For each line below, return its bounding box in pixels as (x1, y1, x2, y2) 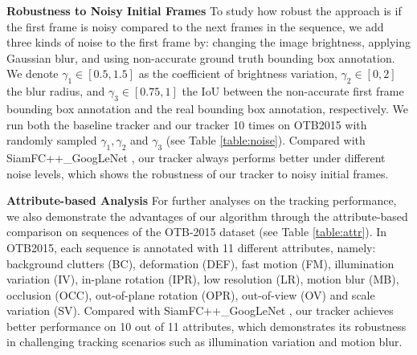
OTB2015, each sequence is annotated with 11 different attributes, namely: (6, 239, 376, 255)
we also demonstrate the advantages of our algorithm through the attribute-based (6, 207, 408, 224)
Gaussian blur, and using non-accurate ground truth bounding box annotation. (6, 49, 395, 66)
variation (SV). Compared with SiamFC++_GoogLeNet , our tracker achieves (6, 302, 394, 319)
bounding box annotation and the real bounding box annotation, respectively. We (6, 100, 408, 116)
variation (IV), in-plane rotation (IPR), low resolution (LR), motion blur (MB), (6, 271, 399, 288)
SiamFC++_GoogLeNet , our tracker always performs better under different (6, 149, 386, 165)
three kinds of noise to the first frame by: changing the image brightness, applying (6, 34, 411, 51)
